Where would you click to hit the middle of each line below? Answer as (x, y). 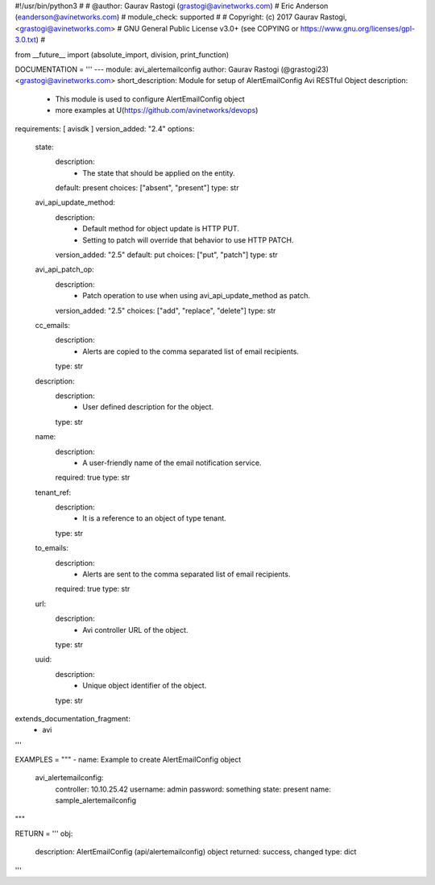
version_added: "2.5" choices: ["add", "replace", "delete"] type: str (166, 310)
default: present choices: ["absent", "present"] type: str (147, 188)
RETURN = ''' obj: (44, 833)
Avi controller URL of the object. (135, 629)
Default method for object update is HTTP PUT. (161, 229)
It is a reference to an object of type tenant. (155, 518)
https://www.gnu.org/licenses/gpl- (357, 28)
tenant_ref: (53, 492)
